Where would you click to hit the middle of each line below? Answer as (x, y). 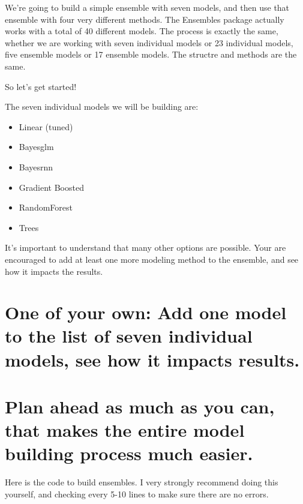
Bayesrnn (36, 166)
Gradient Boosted (51, 187)
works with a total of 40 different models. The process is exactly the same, (142, 31)
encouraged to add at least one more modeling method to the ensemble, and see (152, 259)
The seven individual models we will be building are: (102, 106)
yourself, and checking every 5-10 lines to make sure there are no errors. (137, 493)
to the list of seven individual (129, 336)
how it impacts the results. (54, 271)
